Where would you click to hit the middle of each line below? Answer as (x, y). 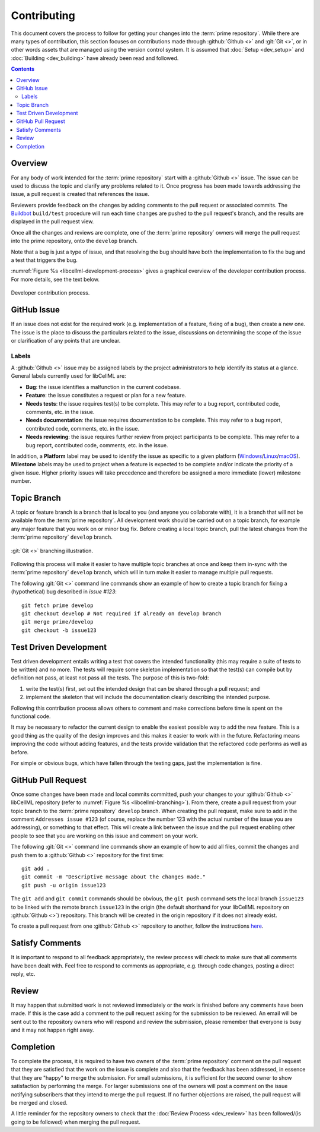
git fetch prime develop (57, 605)
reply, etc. (23, 973)
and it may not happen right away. (52, 1030)
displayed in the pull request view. (52, 222)
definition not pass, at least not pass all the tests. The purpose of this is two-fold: (110, 678)
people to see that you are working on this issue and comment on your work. (105, 836)
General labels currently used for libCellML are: (69, 376)
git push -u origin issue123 (64, 885)
